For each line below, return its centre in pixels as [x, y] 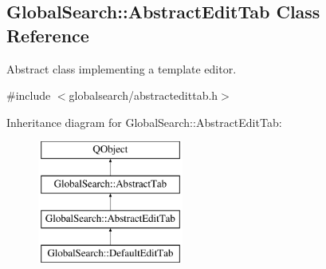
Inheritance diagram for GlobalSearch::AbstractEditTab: [144, 122]
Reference [48, 35]
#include [29, 95]
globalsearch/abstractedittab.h [143, 95]
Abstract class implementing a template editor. [122, 68]
